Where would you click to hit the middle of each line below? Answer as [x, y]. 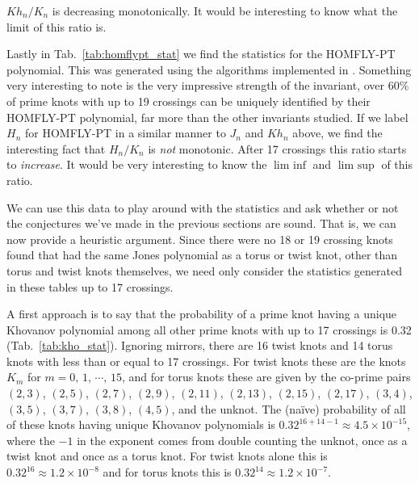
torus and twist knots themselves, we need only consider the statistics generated [204, 270]
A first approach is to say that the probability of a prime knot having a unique [202, 314]
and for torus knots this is [167, 472]
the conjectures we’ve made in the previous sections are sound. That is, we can [201, 223]
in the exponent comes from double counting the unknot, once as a [242, 440]
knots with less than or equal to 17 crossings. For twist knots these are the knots [206, 361]
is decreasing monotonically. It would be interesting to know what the [225, 10]
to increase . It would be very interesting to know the [137, 164]
